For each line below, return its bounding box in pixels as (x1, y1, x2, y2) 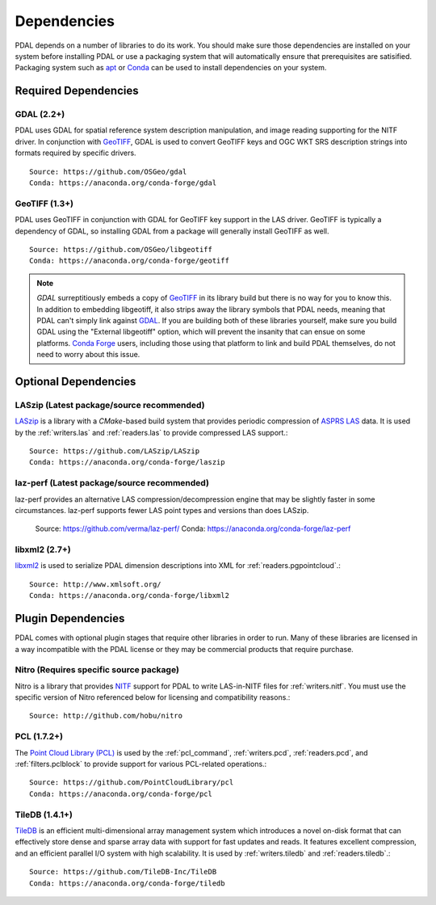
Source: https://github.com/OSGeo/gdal (29, 166, 187, 176)
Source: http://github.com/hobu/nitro (29, 711, 183, 721)
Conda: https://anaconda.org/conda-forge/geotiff (29, 256, 230, 266)
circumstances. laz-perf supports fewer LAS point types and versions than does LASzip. (15, 505, 309, 515)
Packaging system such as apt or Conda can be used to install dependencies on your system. (15, 63, 327, 73)
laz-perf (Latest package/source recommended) (15, 478, 210, 489)
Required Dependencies (15, 84, 139, 98)
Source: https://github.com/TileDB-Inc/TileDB (29, 867, 217, 877)
